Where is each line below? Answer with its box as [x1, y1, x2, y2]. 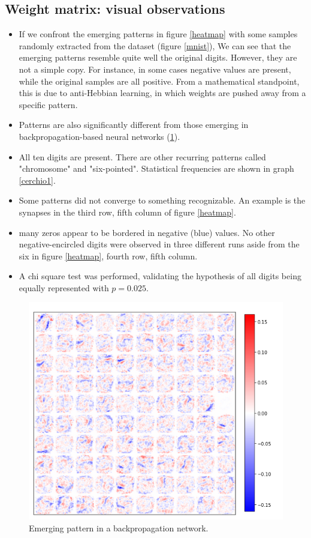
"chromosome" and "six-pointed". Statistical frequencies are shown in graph [19, 162, 294, 175]
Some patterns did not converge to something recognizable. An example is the [19, 194, 306, 207]
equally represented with [19, 281, 109, 294]
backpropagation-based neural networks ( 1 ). [19, 130, 180, 142]
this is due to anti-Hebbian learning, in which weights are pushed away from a [19, 86, 306, 99]
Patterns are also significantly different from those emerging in [19, 118, 249, 131]
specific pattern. [19, 98, 78, 110]
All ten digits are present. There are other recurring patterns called [19, 150, 266, 163]
